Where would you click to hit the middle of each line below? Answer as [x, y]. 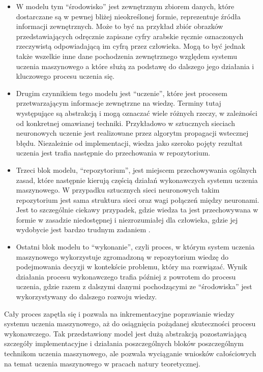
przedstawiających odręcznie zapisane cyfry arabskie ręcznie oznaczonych [130, 36]
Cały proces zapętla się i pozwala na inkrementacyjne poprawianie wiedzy [119, 313]
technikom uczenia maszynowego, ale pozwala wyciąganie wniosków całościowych [130, 353]
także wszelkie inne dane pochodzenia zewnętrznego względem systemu [126, 56]
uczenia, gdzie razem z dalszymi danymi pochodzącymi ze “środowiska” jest [134, 286]
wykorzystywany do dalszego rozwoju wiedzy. [86, 297]
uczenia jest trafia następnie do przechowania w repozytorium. [113, 153]
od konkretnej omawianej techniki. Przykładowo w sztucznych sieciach [125, 123]
